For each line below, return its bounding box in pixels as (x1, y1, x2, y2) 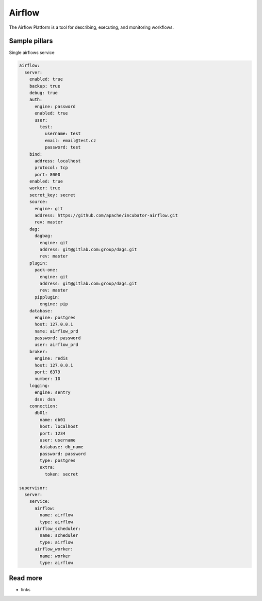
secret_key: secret (29, 192, 76, 198)
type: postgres (39, 458, 76, 463)
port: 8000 (34, 172, 61, 177)
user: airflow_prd (34, 342, 79, 347)
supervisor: (19, 485, 48, 491)
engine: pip (39, 301, 68, 307)
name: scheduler (39, 533, 79, 538)
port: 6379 (34, 369, 61, 375)
